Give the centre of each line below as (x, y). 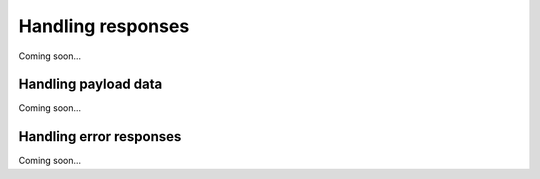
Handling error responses (100, 136)
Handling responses (104, 26)
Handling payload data (90, 84)
